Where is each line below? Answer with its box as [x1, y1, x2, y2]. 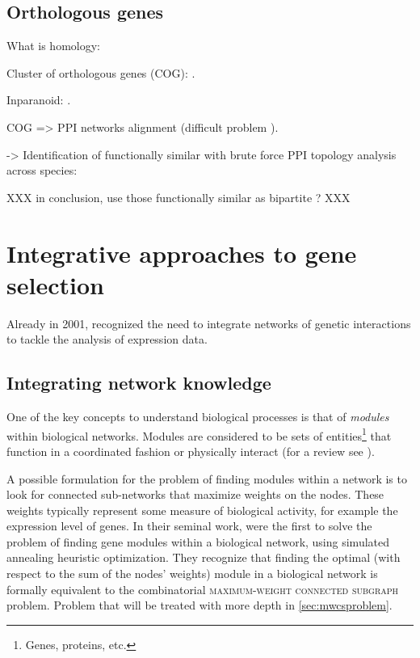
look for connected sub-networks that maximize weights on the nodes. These [6, 486, 384, 503]
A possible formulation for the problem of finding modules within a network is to [6, 470, 407, 487]
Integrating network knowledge [6, 370, 271, 395]
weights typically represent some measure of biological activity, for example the [6, 501, 398, 518]
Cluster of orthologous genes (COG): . [6, 64, 195, 81]
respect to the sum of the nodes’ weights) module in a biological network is [6, 565, 378, 582]
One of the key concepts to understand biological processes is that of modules [6, 408, 389, 425]
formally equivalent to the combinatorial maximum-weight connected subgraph [6, 580, 399, 597]
